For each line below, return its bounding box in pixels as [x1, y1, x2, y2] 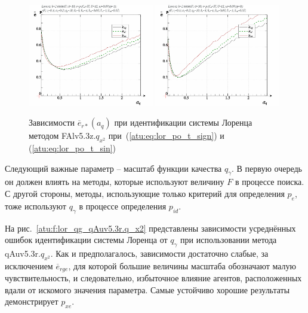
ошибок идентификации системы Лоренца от [5, 233, 168, 246]
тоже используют [5, 199, 66, 212]
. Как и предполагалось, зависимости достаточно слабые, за [50, 247, 269, 259]
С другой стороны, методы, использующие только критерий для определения [5, 187, 285, 199]
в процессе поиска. [235, 175, 304, 188]
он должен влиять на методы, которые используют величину [5, 175, 224, 188]
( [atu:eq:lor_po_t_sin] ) [29, 141, 116, 154]
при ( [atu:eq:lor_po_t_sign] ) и [108, 129, 224, 142]
